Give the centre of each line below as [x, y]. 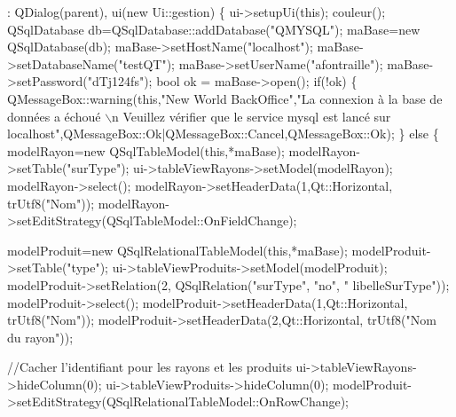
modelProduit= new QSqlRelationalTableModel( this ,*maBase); [177, 250]
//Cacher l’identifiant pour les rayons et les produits [149, 367]
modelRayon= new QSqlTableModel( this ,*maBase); [146, 150]
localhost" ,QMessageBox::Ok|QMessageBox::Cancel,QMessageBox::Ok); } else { [223, 134]
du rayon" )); [40, 337]
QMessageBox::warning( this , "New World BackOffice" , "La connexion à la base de [225, 98]
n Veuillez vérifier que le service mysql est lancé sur [252, 116]
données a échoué [54, 116]
